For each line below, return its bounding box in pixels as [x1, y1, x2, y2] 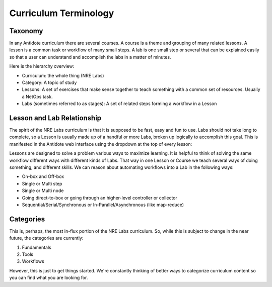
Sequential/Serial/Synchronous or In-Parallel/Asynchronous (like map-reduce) [22, 202, 184, 208]
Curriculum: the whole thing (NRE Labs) [22, 72, 104, 78]
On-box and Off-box [22, 173, 64, 179]
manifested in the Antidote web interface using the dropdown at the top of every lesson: [9, 141, 192, 147]
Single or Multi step [22, 180, 62, 186]
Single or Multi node [22, 187, 64, 194]
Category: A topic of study [22, 79, 77, 85]
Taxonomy [9, 27, 43, 35]
